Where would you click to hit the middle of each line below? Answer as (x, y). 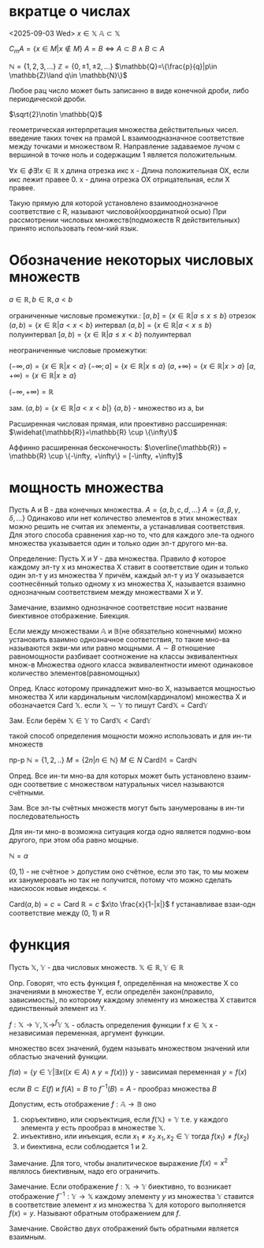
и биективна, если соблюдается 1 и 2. (84, 1146)
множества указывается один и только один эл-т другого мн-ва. (118, 543)
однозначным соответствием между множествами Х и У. (106, 592)
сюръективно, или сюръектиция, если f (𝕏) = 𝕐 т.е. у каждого (124, 1119)
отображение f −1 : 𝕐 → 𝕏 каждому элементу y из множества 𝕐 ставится (132, 1195)
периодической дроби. (48, 99)
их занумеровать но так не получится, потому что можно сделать (121, 880)
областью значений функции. (59, 1057)
